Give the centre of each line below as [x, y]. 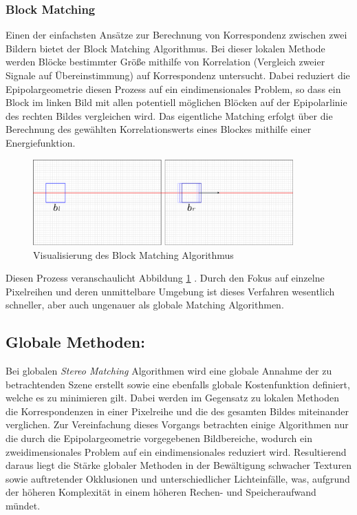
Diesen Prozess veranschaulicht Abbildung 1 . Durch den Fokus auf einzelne [165, 278]
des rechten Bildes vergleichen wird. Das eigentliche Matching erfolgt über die [169, 115]
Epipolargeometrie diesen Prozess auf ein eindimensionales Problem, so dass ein [173, 88]
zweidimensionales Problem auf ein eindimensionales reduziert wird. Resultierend [176, 451]
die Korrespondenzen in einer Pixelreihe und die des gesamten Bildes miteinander [177, 411]
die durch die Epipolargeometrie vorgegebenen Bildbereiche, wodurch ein [159, 438]
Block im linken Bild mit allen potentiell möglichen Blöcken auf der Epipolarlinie [176, 102]
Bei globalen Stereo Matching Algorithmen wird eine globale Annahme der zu [169, 371]
